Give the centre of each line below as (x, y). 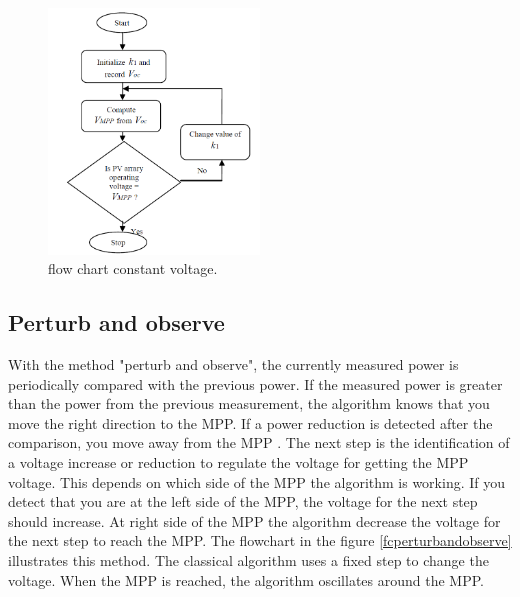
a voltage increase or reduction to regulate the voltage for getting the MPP (238, 461)
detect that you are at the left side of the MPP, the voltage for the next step (243, 501)
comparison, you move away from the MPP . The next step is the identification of (259, 442)
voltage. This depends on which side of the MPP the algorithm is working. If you (257, 481)
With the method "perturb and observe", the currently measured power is (233, 363)
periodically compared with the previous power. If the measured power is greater (255, 383)
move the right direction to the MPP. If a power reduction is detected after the (250, 422)
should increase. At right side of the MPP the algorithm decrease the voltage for (254, 520)
